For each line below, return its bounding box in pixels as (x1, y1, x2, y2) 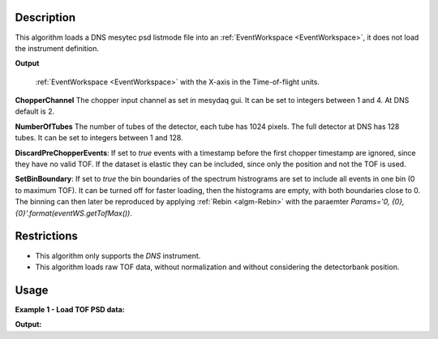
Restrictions (15, 230, 79, 243)
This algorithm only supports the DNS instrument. (35, 251, 201, 260)
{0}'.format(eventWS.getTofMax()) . (15, 208, 133, 218)
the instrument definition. (15, 43, 99, 53)
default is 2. (15, 106, 55, 117)
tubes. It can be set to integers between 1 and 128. (15, 133, 183, 143)
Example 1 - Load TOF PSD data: (15, 304, 125, 314)
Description (15, 11, 76, 24)
